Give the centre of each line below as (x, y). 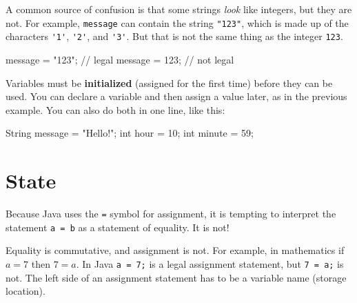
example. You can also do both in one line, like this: (115, 109)
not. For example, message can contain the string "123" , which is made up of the (177, 22)
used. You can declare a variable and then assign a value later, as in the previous (176, 96)
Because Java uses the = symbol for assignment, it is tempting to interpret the (171, 213)
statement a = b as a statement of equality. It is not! (118, 227)
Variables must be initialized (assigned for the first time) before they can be (169, 82)
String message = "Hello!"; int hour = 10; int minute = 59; (130, 133)
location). (25, 291)
